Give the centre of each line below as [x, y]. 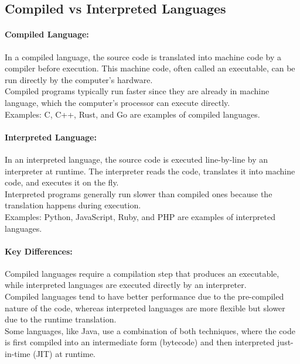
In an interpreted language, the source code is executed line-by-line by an [137, 159]
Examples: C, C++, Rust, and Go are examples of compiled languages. [132, 114]
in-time [18, 354]
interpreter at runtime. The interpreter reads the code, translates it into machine [150, 171]
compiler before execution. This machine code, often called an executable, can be [150, 68]
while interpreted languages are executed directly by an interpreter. [126, 285]
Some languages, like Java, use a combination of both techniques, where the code [150, 330]
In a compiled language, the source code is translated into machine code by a [143, 56]
